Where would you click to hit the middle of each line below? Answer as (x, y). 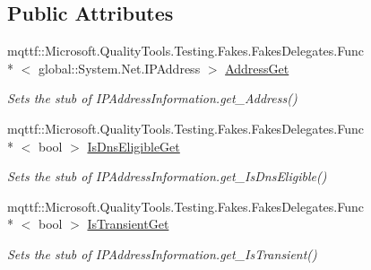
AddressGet (257, 68)
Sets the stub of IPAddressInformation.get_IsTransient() (162, 253)
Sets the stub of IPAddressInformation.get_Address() (152, 98)
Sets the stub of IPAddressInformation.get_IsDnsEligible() (167, 176)
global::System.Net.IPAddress (119, 68)
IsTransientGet (128, 224)
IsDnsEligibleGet (134, 146)
